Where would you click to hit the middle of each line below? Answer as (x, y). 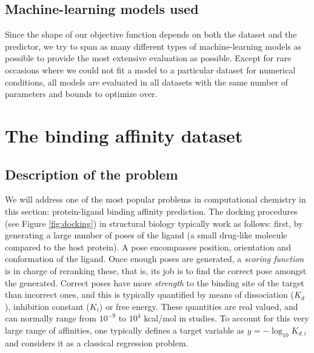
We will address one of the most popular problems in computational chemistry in (155, 199)
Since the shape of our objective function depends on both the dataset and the (151, 34)
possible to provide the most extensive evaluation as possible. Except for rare (148, 58)
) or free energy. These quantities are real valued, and (199, 306)
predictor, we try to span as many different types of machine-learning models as (153, 46)
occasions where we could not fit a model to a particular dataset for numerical (150, 69)
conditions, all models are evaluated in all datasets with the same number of (147, 82)
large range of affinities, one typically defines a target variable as (125, 330)
